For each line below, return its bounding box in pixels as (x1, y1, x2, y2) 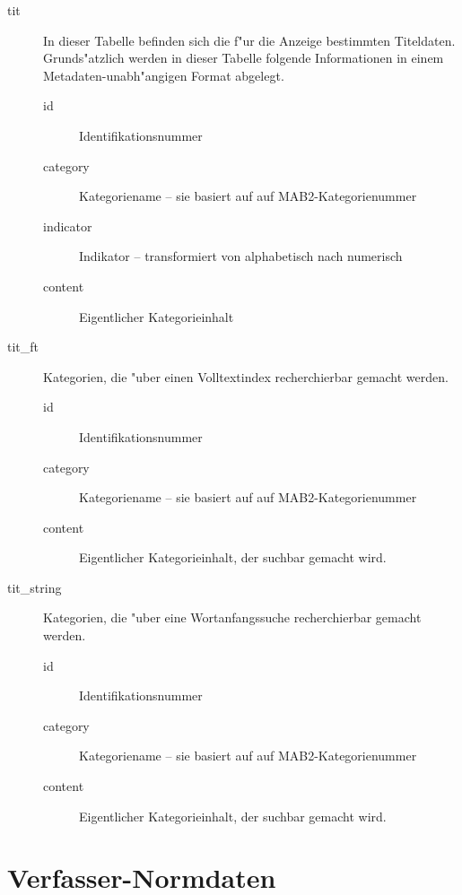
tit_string (7, 578, 62, 596)
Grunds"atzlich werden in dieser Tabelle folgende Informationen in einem (43, 48, 444, 67)
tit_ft (7, 337, 39, 356)
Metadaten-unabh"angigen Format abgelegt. (43, 65, 284, 84)
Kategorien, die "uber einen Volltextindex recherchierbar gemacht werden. (43, 367, 449, 386)
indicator (43, 216, 92, 235)
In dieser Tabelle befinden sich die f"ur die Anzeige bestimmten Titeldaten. (43, 30, 456, 49)
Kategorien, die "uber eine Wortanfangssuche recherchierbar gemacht (43, 608, 422, 627)
